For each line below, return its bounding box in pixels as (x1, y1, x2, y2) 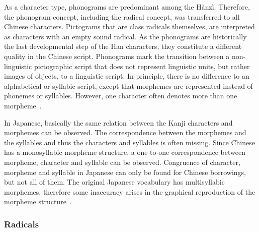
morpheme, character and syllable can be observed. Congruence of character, (4, 156, 240, 167)
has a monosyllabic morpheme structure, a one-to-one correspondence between (4, 147, 245, 157)
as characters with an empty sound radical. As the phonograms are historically (4, 31, 247, 41)
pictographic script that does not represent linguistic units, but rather (34, 61, 250, 71)
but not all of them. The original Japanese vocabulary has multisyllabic (4, 177, 225, 187)
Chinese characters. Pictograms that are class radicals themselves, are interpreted (4, 21, 255, 32)
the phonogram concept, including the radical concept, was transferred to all (4, 11, 240, 22)
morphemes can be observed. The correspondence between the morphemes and (4, 127, 246, 138)
